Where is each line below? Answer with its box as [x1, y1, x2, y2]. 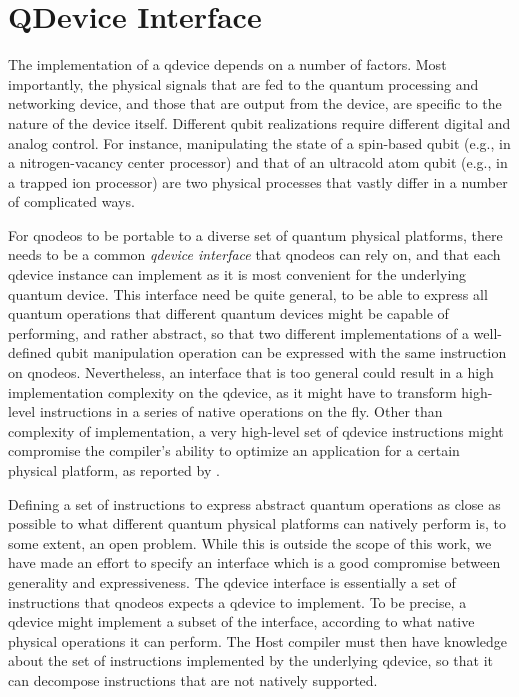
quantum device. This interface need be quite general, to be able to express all [8, 283, 488, 304]
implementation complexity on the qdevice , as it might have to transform [8, 381, 457, 402]
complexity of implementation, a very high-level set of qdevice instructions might [8, 420, 504, 441]
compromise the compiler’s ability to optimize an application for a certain [8, 440, 460, 461]
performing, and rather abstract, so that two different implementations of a [8, 322, 469, 343]
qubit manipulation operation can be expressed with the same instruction [56, 342, 507, 363]
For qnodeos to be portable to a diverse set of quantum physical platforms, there [8, 224, 503, 245]
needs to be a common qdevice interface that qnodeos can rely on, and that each [8, 244, 501, 265]
